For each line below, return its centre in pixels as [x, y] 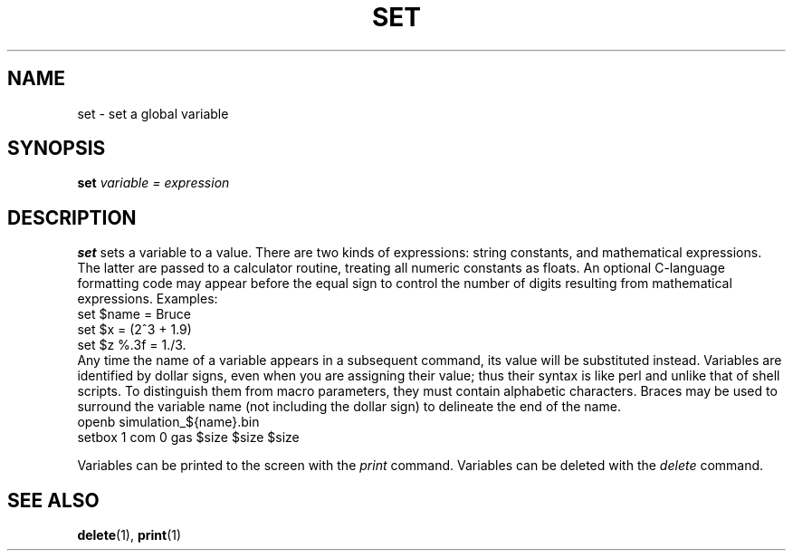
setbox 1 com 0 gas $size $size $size [188, 438]
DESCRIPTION [72, 217]
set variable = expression [153, 183]
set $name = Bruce [134, 314]
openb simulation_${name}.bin [168, 422]
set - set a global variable [153, 113]
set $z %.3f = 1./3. [132, 345]
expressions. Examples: [148, 299]
